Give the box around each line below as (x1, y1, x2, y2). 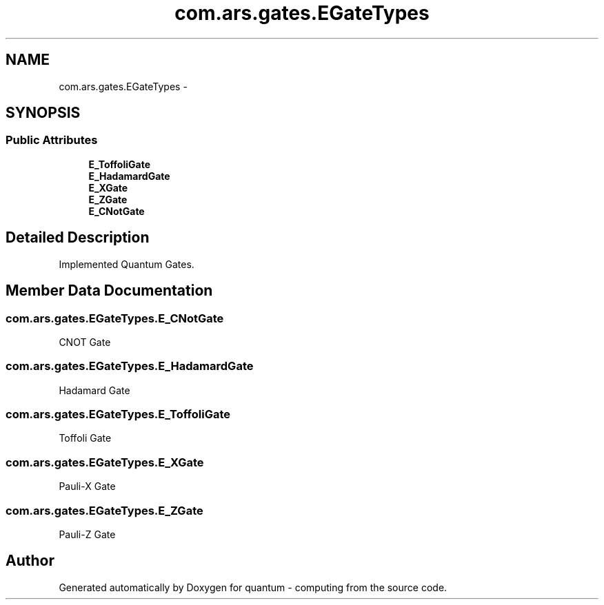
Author (6, 552, 54, 570)
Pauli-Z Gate (59, 528, 116, 540)
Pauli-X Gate (59, 480, 116, 493)
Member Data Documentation (6, 282, 213, 300)
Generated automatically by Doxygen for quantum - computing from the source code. (59, 581, 447, 593)
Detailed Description (6, 229, 150, 247)
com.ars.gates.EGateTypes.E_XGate (6, 455, 204, 469)
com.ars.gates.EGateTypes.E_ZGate (6, 503, 203, 517)
